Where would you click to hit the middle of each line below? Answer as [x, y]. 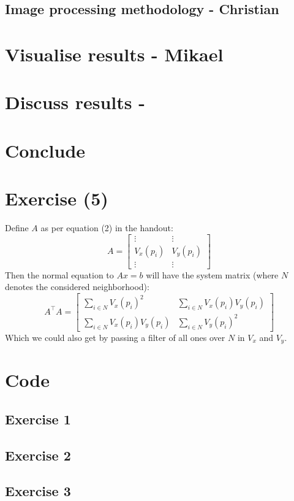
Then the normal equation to [59, 274]
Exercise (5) [57, 198]
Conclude [45, 150]
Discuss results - [75, 102]
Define [17, 228]
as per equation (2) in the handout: [107, 228]
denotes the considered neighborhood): [77, 287]
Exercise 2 [38, 455]
